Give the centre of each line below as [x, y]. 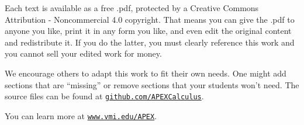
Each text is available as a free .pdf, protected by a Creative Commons [132, 8]
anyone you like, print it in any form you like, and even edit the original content [148, 31]
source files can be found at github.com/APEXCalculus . [104, 96]
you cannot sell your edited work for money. [83, 53]
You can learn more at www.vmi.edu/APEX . [81, 115]
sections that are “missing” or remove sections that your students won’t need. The [152, 84]
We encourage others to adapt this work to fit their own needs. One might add [146, 73]
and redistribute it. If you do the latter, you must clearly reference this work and [150, 42]
